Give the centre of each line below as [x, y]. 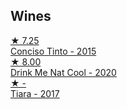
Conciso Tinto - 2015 [53, 51]
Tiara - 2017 [35, 93]
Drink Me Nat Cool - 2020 [63, 72]
